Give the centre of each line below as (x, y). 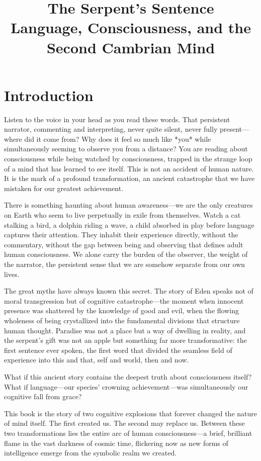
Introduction (49, 95)
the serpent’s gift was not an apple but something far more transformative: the (125, 340)
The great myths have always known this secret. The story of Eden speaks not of (129, 291)
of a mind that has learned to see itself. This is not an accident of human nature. (129, 168)
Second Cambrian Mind (131, 47)
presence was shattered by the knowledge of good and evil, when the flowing (121, 310)
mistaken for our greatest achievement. (64, 188)
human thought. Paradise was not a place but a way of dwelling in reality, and (125, 330)
